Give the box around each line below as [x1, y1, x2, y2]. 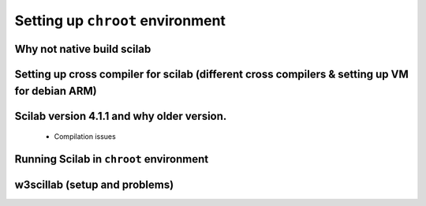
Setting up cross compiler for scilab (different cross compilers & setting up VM [14, 67, 409, 81]
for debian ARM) [14, 84, 98, 98]
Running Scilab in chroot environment [14, 152, 209, 166]
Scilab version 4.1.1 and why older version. [14, 109, 227, 122]
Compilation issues [54, 132, 116, 141]
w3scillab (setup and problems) [14, 178, 174, 192]
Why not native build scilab [14, 42, 151, 55]
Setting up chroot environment [14, 12, 226, 29]
